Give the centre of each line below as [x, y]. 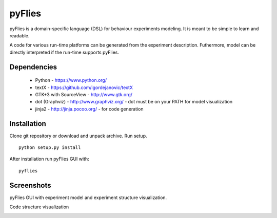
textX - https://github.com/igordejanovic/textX [84, 88]
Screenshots [30, 185]
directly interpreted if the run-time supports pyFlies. [64, 52]
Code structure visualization [39, 207]
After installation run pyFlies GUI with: [49, 159]
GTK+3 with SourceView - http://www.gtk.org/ [84, 94]
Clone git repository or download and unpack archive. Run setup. [78, 136]
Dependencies [33, 67]
